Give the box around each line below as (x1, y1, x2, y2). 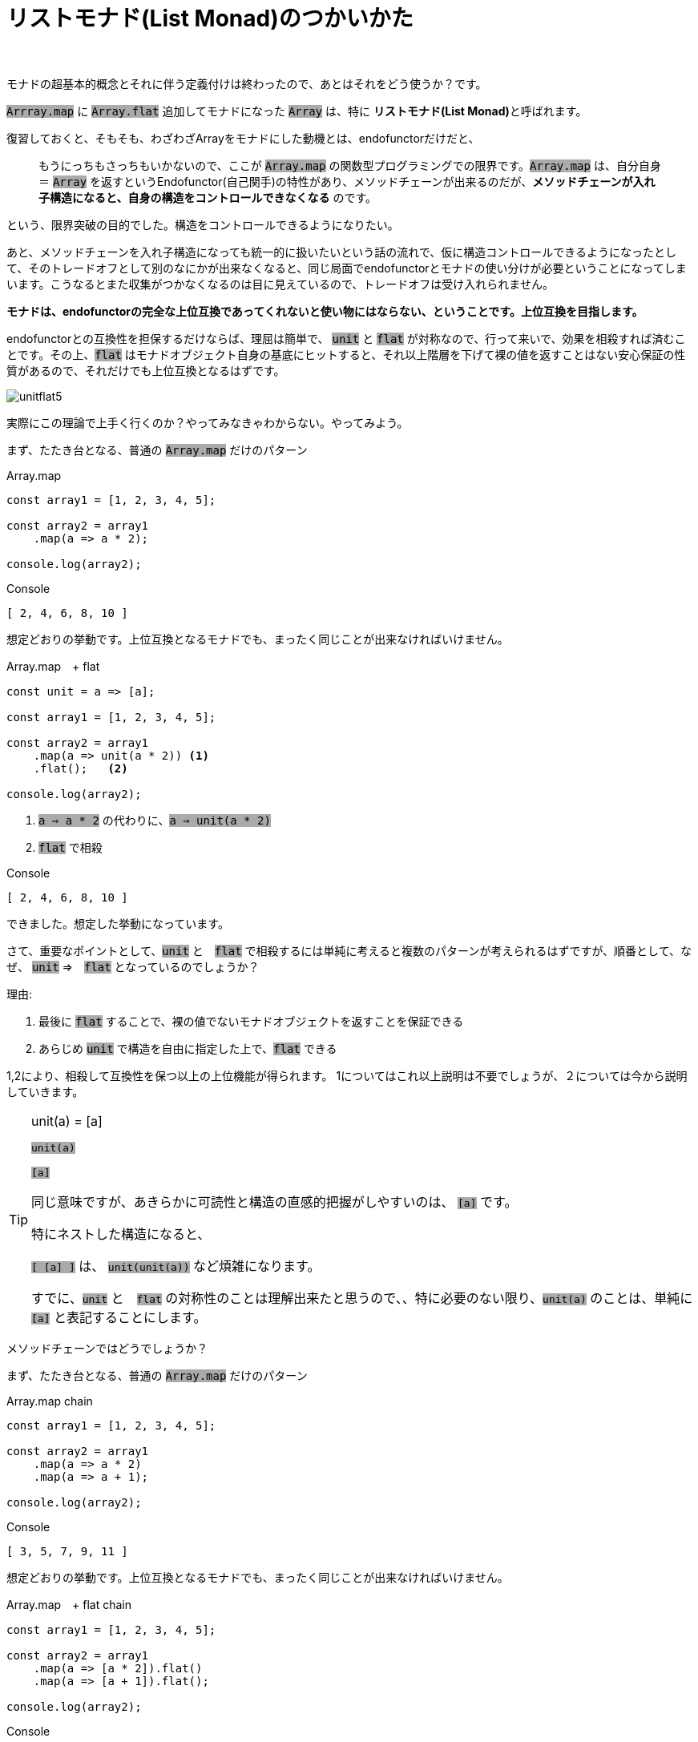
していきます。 (6, 1084, 84, 1099)
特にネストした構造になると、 (31, 1225, 211, 1242)
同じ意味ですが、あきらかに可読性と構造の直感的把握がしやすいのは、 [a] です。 (31, 1193, 518, 1210)
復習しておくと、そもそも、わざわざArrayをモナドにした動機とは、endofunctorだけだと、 (6, 131, 480, 145)
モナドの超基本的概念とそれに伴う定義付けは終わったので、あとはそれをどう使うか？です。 (6, 76, 487, 91)
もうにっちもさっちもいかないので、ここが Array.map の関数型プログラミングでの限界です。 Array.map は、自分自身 (38, 158, 661, 172)
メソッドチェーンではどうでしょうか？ (6, 1341, 208, 1355)
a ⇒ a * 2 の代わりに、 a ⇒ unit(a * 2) (38, 813, 271, 827)
